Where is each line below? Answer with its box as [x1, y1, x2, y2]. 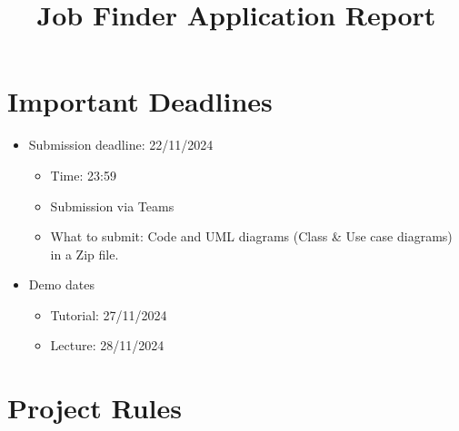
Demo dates [28, 275, 95, 294]
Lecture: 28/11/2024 [50, 336, 165, 355]
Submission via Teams [50, 196, 175, 215]
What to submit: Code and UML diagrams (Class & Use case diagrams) [50, 227, 453, 246]
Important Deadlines [7, 83, 273, 120]
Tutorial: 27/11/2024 [50, 305, 167, 324]
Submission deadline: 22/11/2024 [28, 135, 214, 154]
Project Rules [7, 389, 182, 426]
